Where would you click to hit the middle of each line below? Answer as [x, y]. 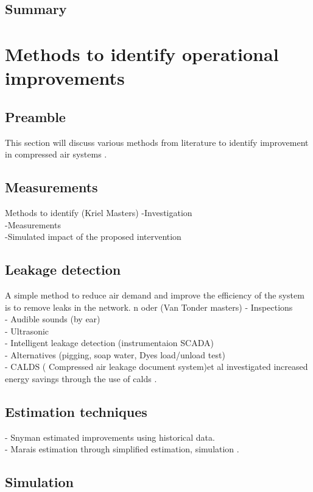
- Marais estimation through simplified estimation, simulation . [122, 449]
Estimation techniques [76, 412]
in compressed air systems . [56, 154]
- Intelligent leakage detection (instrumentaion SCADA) [109, 343]
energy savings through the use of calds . [81, 379]
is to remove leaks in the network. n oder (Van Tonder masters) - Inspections [149, 307]
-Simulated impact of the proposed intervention [93, 237]
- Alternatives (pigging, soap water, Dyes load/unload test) [115, 354]
